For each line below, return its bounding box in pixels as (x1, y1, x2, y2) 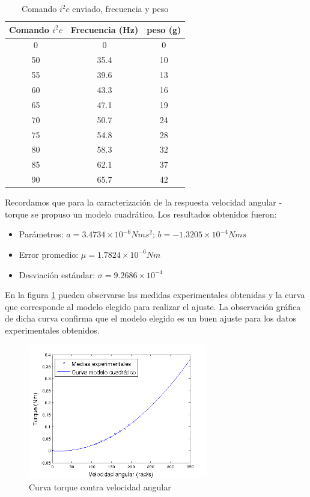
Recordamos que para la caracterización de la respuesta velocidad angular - (5, 196, 282, 209)
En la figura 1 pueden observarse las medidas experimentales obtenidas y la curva (5, 288, 305, 301)
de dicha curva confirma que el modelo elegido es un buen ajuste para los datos (5, 312, 296, 325)
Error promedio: (19, 248, 79, 260)
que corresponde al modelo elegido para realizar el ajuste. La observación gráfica (5, 300, 301, 313)
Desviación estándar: (19, 268, 96, 281)
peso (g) (147, 23, 181, 35)
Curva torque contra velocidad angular (29, 480, 171, 493)
